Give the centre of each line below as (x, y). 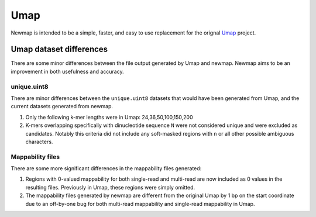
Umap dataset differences (59, 49)
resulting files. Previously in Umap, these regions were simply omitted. (110, 187)
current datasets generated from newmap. (62, 106)
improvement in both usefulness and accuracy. (67, 71)
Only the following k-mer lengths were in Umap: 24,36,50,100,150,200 (109, 117)
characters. (39, 142)
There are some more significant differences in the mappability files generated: (106, 168)
